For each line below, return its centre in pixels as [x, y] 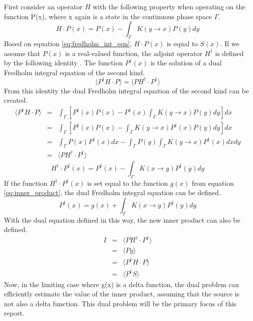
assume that [22, 53]
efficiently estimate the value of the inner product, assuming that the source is [122, 294]
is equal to [182, 43]
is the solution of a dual [186, 63]
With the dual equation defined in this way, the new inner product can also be [122, 219]
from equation [213, 183]
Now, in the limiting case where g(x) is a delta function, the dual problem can [122, 284]
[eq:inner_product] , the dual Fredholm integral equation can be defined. [112, 192]
